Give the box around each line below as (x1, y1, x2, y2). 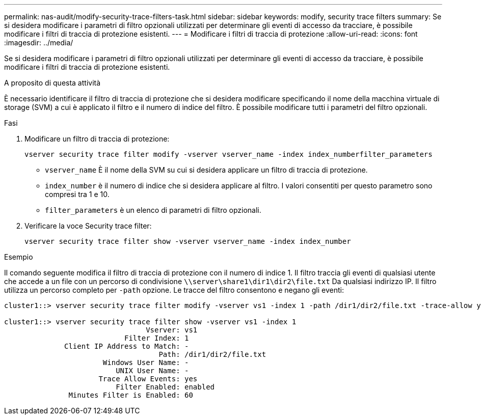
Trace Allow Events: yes (98, 375, 198, 383)
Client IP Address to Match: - (64, 342, 189, 350)
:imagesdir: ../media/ (4, 38, 73, 47)
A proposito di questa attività (4, 78, 101, 87)
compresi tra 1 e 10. (45, 190, 110, 199)
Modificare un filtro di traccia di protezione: (24, 134, 170, 143)
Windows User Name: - (102, 358, 189, 367)
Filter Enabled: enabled (116, 383, 215, 391)
